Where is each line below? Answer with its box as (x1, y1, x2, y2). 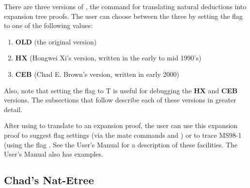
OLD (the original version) (15, 36, 97, 46)
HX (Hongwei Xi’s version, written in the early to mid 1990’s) (15, 53, 202, 63)
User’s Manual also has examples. (4, 149, 103, 159)
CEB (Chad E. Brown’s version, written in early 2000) (15, 69, 179, 79)
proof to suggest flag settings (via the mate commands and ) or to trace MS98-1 (4, 130, 242, 140)
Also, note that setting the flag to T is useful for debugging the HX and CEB (4, 85, 238, 95)
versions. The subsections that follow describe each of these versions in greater (4, 95, 236, 105)
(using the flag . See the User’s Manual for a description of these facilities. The (4, 139, 238, 149)
